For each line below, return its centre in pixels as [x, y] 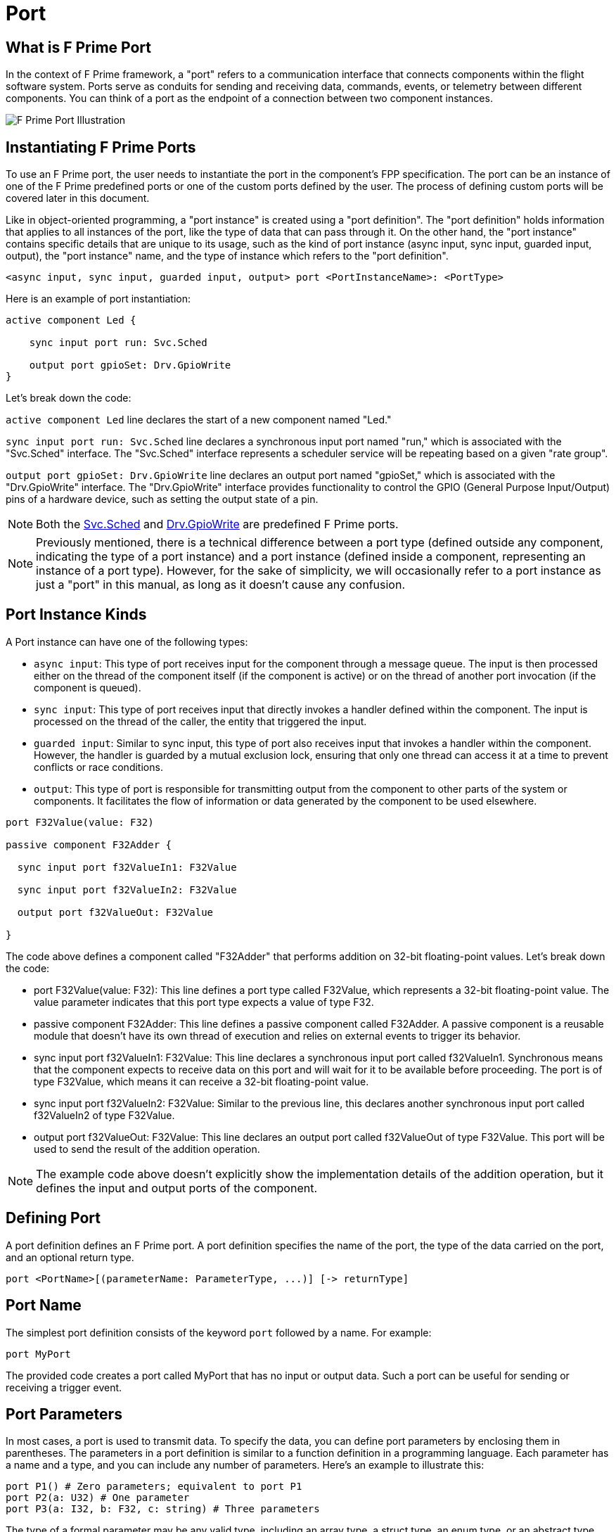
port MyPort [38, 1354]
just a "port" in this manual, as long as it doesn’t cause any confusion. [220, 585]
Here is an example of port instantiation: [98, 299]
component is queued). [88, 687]
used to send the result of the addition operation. [147, 1149]
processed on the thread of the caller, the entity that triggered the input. [200, 721]
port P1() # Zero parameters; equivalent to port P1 [154, 1487]
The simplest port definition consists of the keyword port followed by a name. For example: [219, 1332]
